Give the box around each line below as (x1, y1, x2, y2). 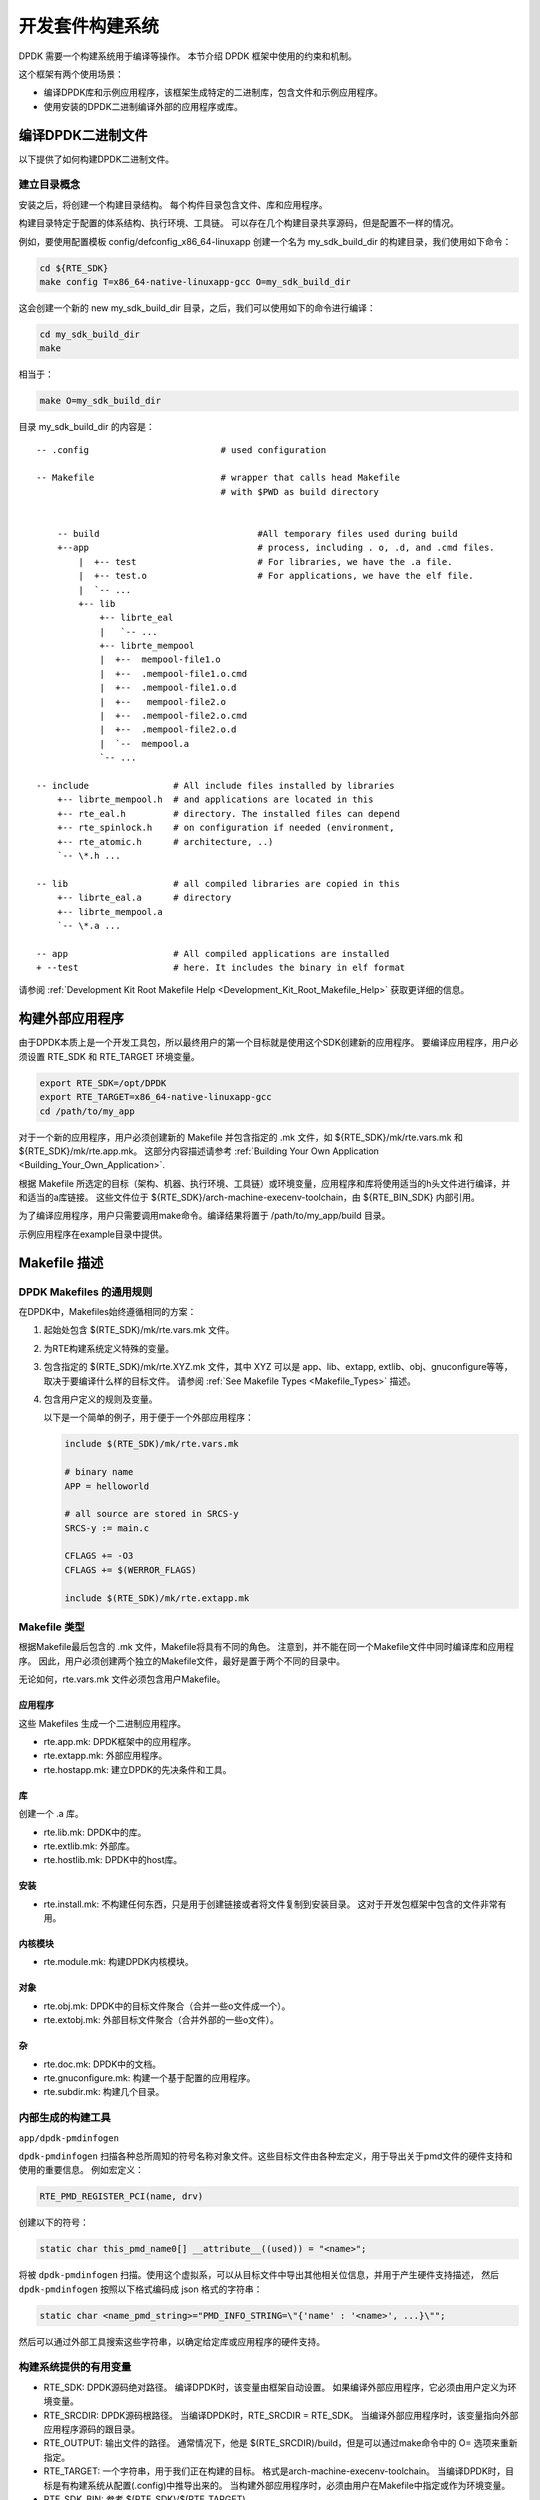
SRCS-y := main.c (64, 1522, 150, 1534)
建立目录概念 (18, 178, 81, 192)
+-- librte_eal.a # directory (56, 892, 232, 904)
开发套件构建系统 (18, 15, 160, 37)
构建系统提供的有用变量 (18, 2360, 132, 2374)
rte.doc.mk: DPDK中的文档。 (43, 2058, 162, 2070)
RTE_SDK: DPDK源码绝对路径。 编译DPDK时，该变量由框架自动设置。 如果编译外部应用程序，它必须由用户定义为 (43, 2381, 509, 2393)
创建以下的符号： (18, 2216, 89, 2229)
